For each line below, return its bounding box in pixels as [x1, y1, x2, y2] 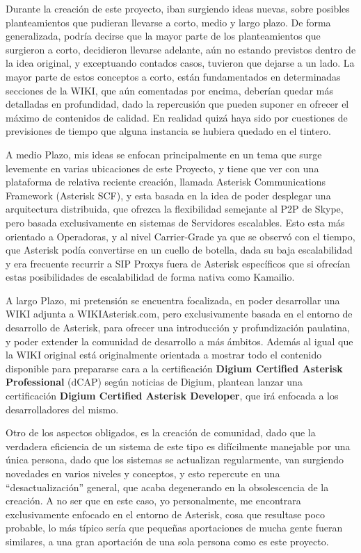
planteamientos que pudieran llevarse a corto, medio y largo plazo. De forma [6, 15, 331, 29]
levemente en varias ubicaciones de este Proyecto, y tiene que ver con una [6, 160, 319, 175]
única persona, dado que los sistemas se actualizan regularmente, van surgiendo [6, 452, 344, 467]
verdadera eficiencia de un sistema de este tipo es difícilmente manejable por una [6, 438, 351, 453]
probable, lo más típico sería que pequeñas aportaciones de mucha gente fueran [6, 520, 343, 535]
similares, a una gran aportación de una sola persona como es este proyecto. [6, 534, 329, 548]
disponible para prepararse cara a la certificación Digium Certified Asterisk [6, 361, 343, 375]
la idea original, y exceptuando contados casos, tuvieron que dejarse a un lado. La [6, 56, 355, 70]
